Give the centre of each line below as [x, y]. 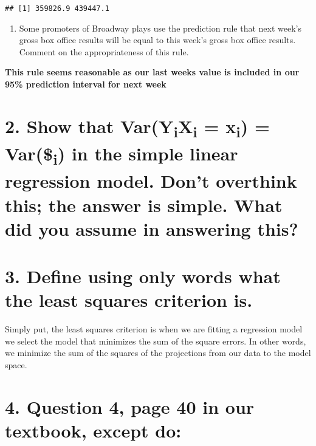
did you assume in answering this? [152, 228]
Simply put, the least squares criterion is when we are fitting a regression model [154, 329]
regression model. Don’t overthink [151, 181]
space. [16, 364]
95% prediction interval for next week [86, 84]
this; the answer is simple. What [144, 204]
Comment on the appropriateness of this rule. [104, 51]
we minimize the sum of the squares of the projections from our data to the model [158, 353]
